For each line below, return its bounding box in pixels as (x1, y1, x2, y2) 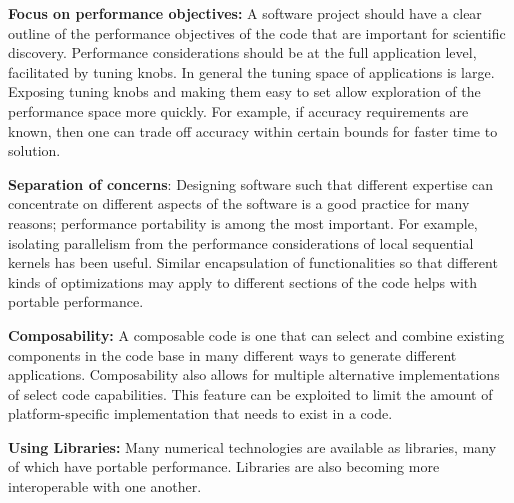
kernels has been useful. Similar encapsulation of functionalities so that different (8, 252, 498, 273)
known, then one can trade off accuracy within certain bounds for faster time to (8, 120, 498, 141)
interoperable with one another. (8, 476, 202, 497)
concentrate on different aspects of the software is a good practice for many (8, 193, 470, 214)
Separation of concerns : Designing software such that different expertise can (8, 173, 493, 194)
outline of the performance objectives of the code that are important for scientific (8, 22, 506, 43)
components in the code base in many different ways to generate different (8, 344, 457, 365)
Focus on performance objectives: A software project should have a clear (8, 3, 482, 23)
